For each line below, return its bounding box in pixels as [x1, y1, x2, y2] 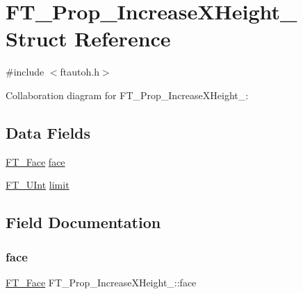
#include [6, 64, 44, 79]
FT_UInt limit [6, 178, 69, 192]
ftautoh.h [60, 64, 99, 79]
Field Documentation [6, 211, 161, 233]
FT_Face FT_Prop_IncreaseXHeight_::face [6, 275, 197, 289]
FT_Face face [6, 154, 65, 168]
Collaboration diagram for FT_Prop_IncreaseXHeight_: [6, 87, 249, 102]
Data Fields [6, 121, 91, 143]
